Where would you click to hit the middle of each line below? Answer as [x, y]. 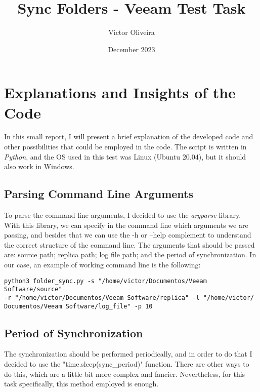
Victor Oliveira [132, 32]
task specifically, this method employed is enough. [81, 384]
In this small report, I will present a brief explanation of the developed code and [129, 136]
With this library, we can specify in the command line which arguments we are [126, 225]
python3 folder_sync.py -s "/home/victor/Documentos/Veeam [105, 281]
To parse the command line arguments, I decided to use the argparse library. [123, 215]
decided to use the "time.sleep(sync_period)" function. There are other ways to [127, 364]
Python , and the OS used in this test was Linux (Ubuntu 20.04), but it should [125, 156]
